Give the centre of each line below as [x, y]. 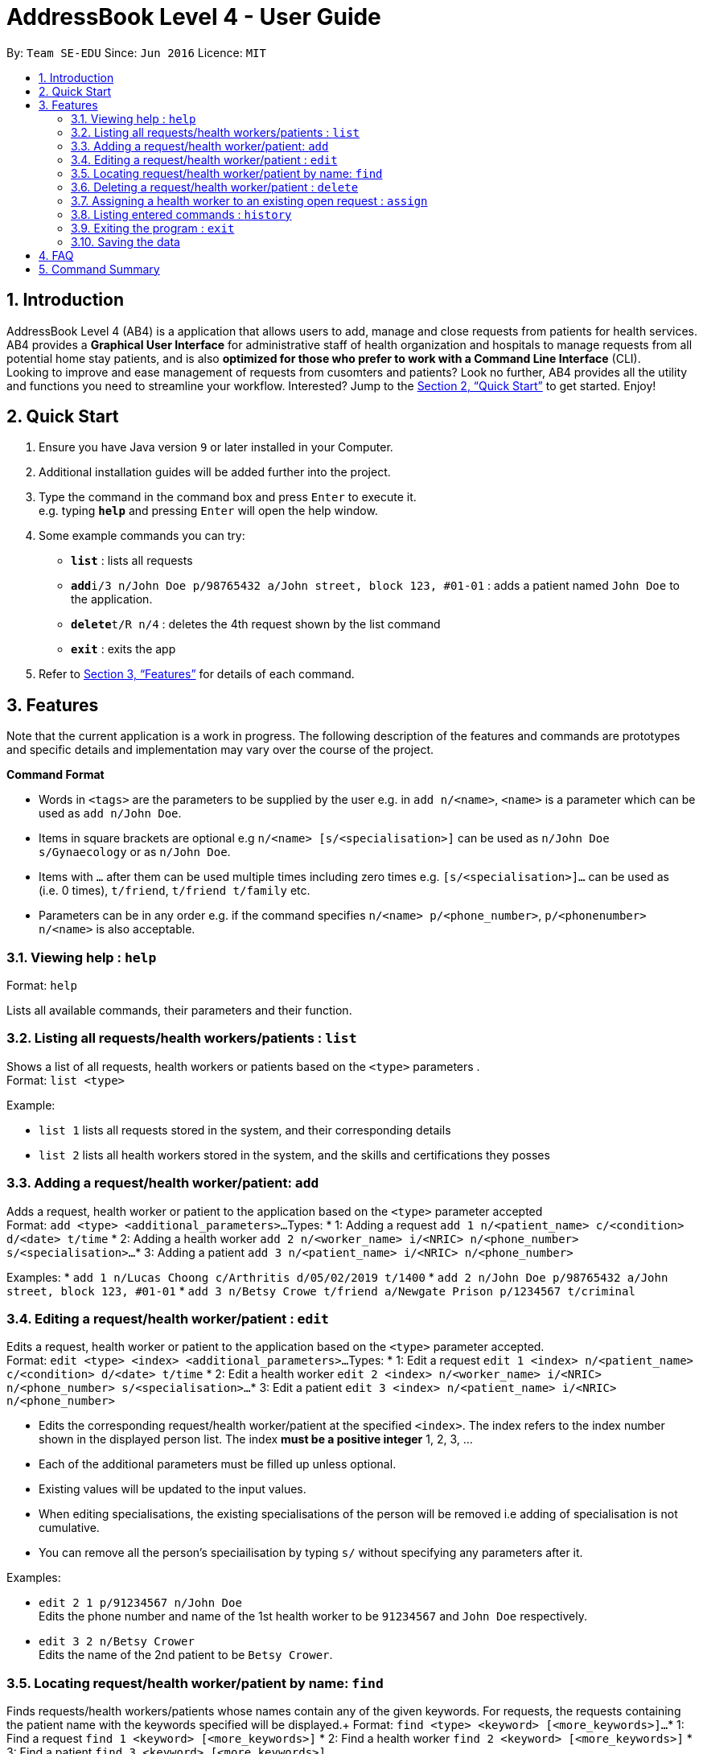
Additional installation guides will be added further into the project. [215, 472]
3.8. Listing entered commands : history [181, 214]
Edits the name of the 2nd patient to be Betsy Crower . [186, 1655]
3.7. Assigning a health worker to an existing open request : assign [249, 200]
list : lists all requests [132, 561]
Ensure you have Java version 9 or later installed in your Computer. [216, 447]
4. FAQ [56, 255]
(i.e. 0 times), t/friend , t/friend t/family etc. [175, 891]
